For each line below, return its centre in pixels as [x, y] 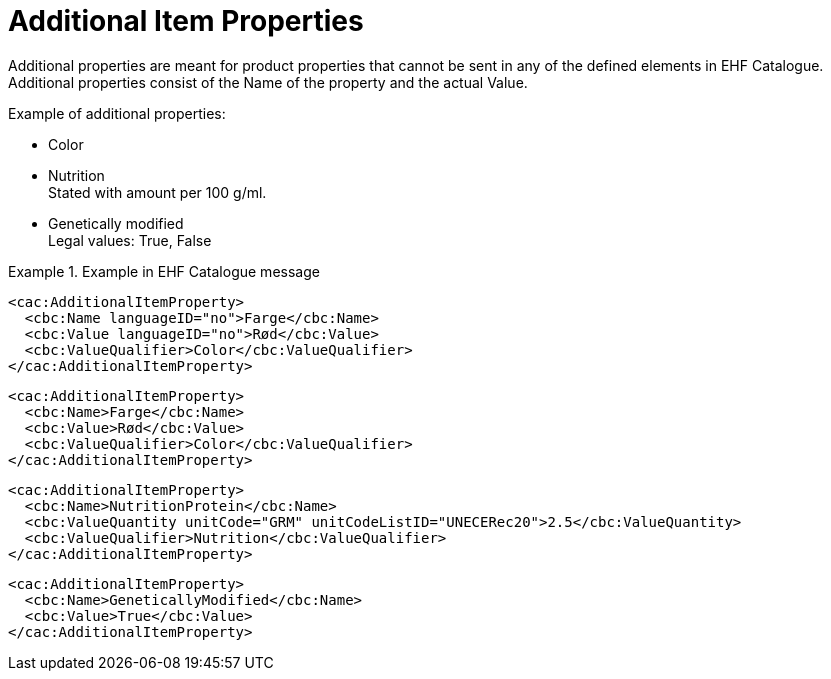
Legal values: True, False [130, 240]
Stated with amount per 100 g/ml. [157, 192]
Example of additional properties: [117, 113]
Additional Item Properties [186, 21]
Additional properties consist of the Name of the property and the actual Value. [268, 82]
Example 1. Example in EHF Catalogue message [164, 271]
